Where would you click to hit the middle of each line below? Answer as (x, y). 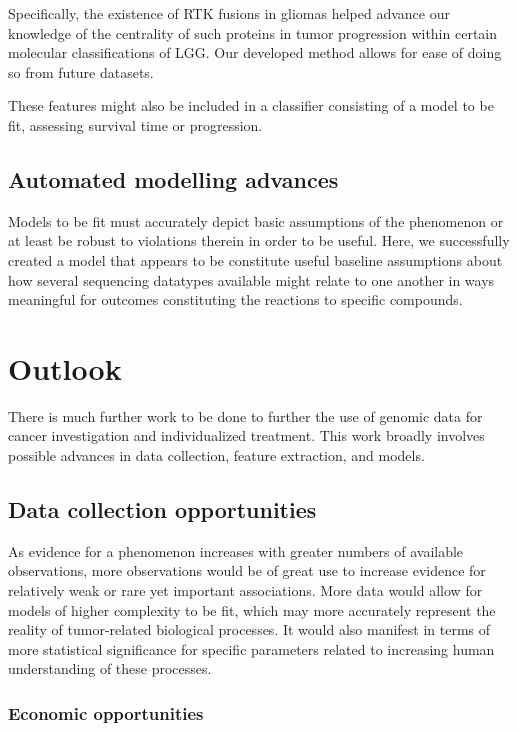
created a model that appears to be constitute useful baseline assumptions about (255, 259)
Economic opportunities (106, 712)
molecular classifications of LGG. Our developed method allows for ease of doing (255, 52)
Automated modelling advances (173, 178)
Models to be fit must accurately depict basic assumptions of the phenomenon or (256, 220)
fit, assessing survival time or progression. (135, 124)
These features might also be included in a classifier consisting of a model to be (251, 105)
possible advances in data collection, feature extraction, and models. (216, 455)
